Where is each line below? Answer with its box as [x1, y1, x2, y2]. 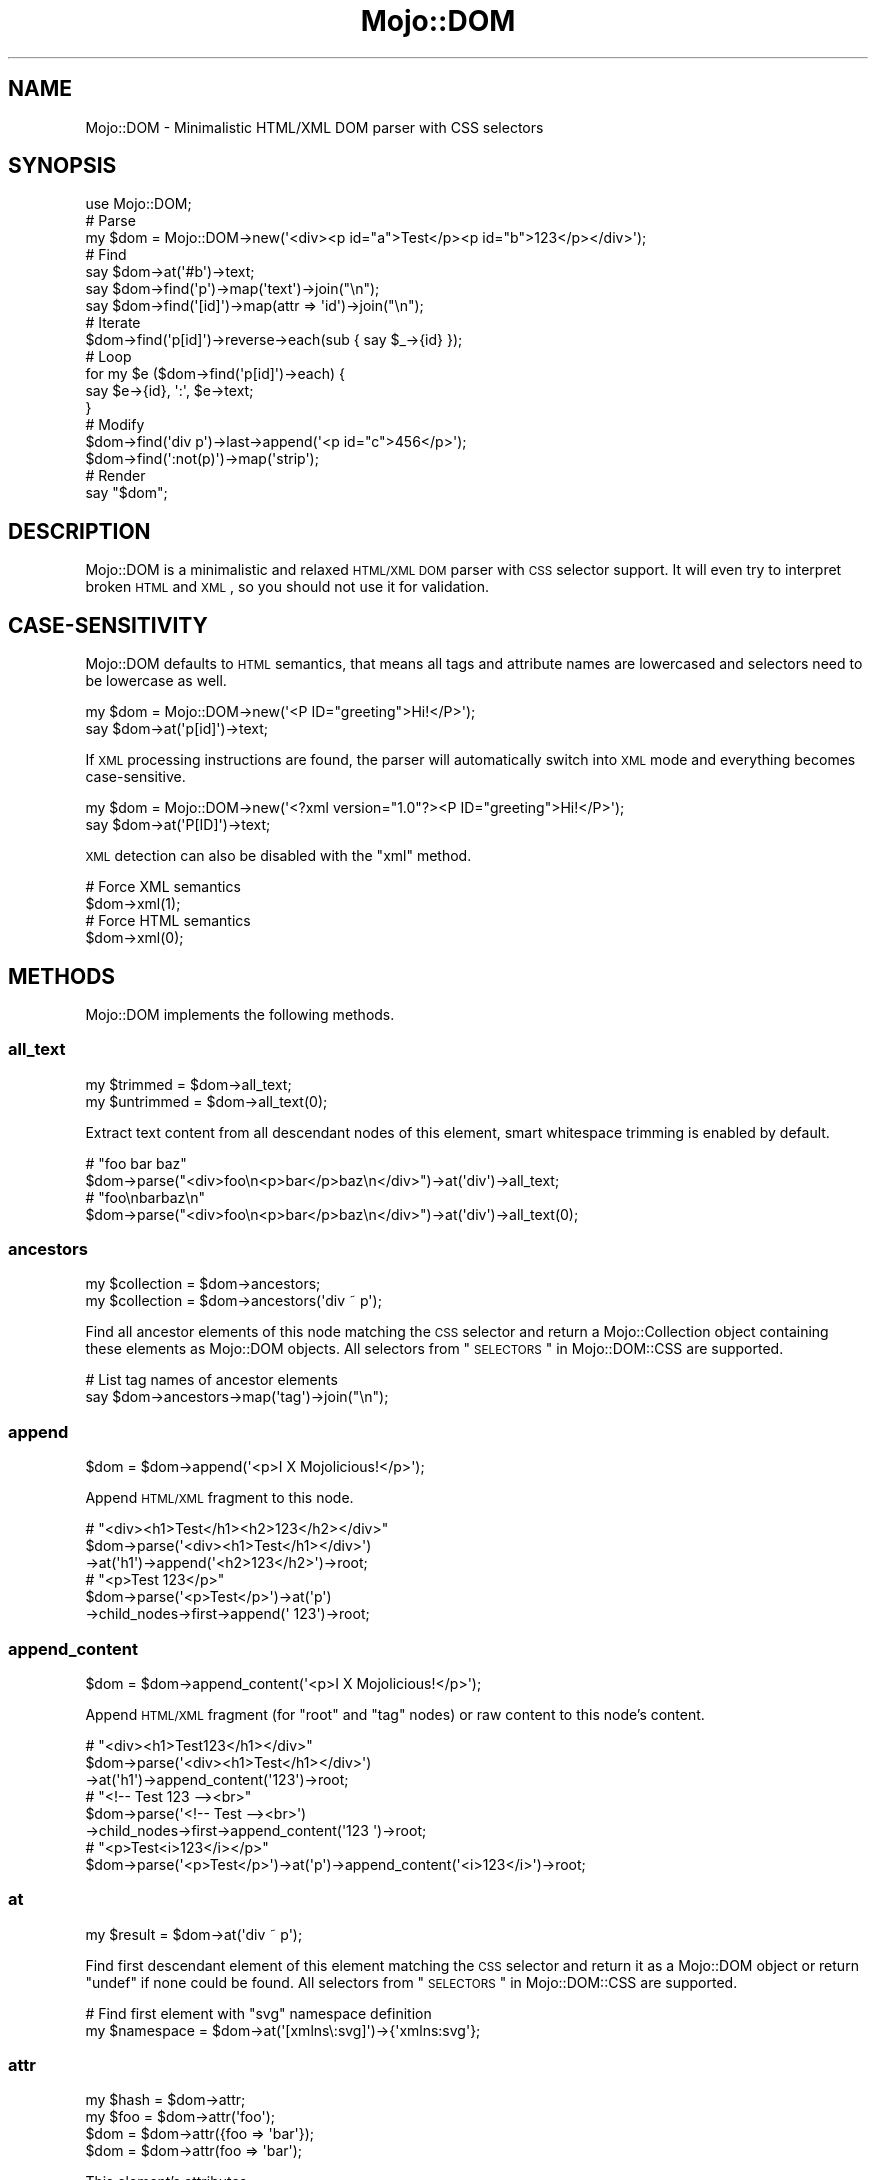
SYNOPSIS [8, 153, 117, 179]
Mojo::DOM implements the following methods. [85, 1005, 395, 1023]
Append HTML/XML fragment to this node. [85, 1489, 354, 1507]
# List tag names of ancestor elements [85, 1371, 338, 1389]
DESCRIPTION [8, 518, 151, 544]
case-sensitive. [85, 768, 186, 786]
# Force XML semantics [85, 878, 241, 896]
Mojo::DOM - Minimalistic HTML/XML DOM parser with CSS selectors [85, 118, 544, 136]
